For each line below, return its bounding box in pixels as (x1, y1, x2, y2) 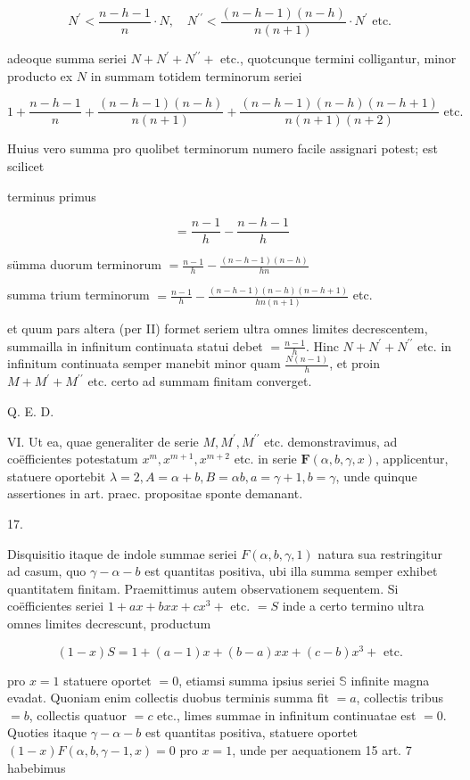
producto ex (7, 66, 73, 85)
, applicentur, (375, 449, 449, 468)
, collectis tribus (356, 688, 443, 707)
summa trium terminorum (7, 285, 150, 304)
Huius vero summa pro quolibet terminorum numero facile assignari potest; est (7, 139, 438, 158)
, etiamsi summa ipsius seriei (178, 670, 335, 689)
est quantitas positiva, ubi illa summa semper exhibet (144, 562, 438, 580)
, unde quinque (335, 466, 417, 485)
